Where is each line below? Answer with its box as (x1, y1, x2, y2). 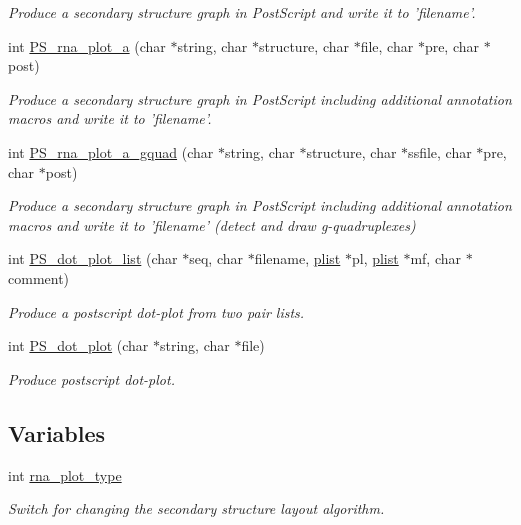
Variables (8, 417, 106, 448)
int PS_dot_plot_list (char (8, 248, 178, 269)
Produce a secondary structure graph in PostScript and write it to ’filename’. (8, 2, 476, 22)
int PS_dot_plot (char (8, 335, 149, 356)
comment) (8, 267, 70, 288)
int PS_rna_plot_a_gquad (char (8, 141, 214, 162)
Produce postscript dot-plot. (8, 368, 175, 389)
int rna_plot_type (8, 464, 122, 485)
